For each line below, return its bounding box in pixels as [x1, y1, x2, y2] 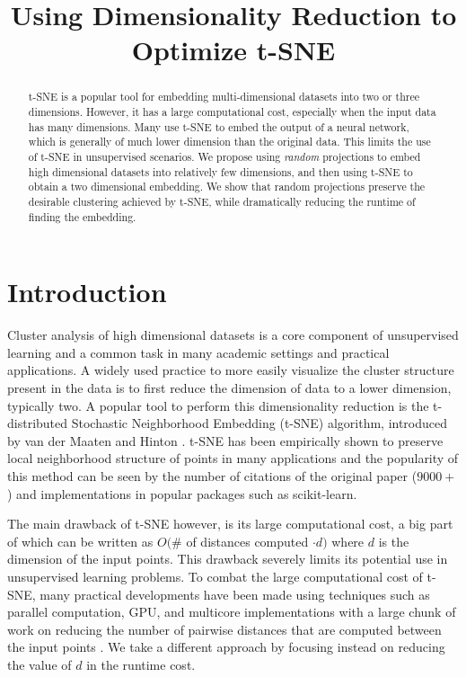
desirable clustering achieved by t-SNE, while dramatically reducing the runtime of [28, 193, 416, 209]
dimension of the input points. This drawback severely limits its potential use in [7, 549, 448, 568]
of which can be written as [7, 531, 154, 550]
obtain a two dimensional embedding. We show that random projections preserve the [28, 179, 426, 194]
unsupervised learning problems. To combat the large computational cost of [7, 566, 423, 585]
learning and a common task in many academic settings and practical [7, 343, 390, 361]
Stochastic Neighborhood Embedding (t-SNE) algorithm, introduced [71, 414, 448, 432]
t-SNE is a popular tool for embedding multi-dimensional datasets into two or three [28, 89, 420, 104]
